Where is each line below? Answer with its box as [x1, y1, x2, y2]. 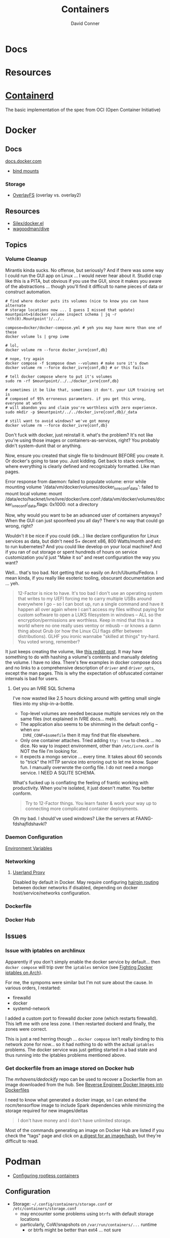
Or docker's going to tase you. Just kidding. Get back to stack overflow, [5, 458, 156, 464]
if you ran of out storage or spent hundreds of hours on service [5, 549, 138, 555]
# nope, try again [5, 356, 44, 361]
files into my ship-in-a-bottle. [12, 700, 74, 707]
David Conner [71, 20, 100, 26]
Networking [5, 858, 36, 865]
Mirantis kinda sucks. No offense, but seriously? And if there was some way [5, 267, 164, 273]
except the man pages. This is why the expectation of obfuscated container [5, 670, 163, 676]
